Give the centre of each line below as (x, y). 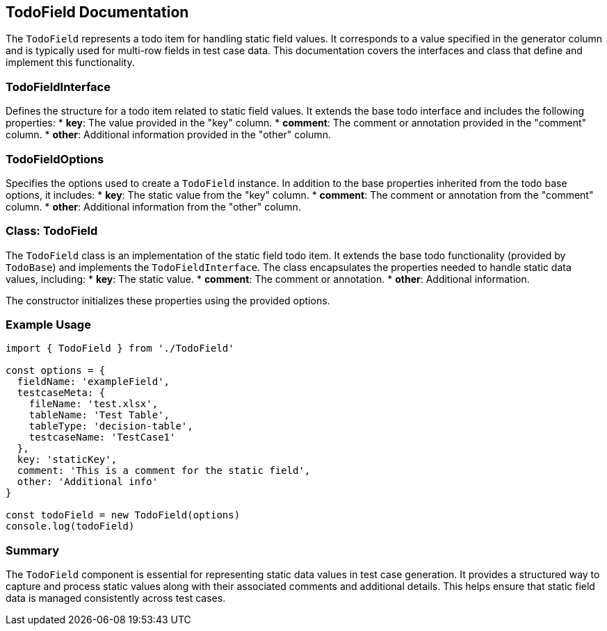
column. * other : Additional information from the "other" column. (153, 206)
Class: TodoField (52, 231)
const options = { (56, 371)
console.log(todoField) (70, 526)
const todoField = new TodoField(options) (123, 515)
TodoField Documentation (97, 12)
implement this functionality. (70, 63)
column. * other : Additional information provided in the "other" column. (168, 135)
